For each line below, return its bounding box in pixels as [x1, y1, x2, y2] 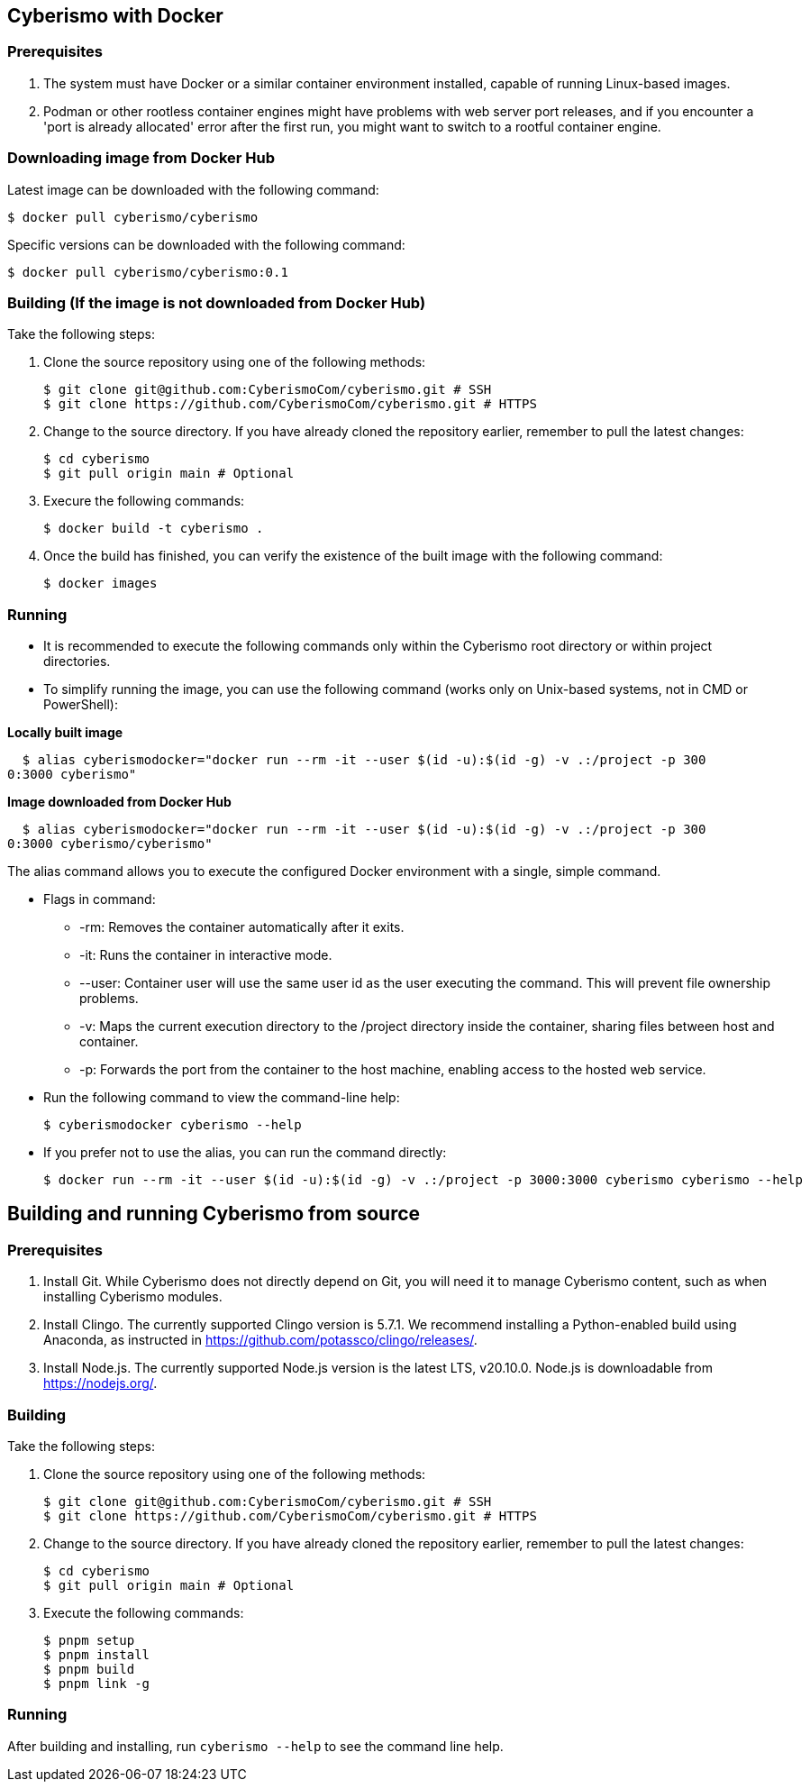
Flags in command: [43, 891, 156, 908]
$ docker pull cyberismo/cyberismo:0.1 [7, 264, 288, 279]
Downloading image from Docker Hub [7, 149, 276, 168]
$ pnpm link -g [43, 1676, 150, 1692]
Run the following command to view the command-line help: [43, 1090, 400, 1106]
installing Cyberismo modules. [43, 1289, 223, 1305]
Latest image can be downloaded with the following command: [7, 181, 379, 197]
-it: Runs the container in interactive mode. [79, 947, 332, 963]
